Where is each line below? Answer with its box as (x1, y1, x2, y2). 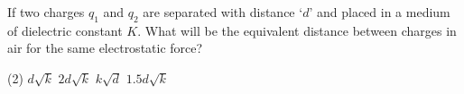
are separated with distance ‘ (143, 3, 303, 21)
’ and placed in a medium (309, 3, 450, 21)
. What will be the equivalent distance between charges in (137, 21, 457, 39)
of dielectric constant (7, 21, 123, 39)
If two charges (7, 3, 85, 21)
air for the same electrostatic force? (7, 38, 203, 57)
